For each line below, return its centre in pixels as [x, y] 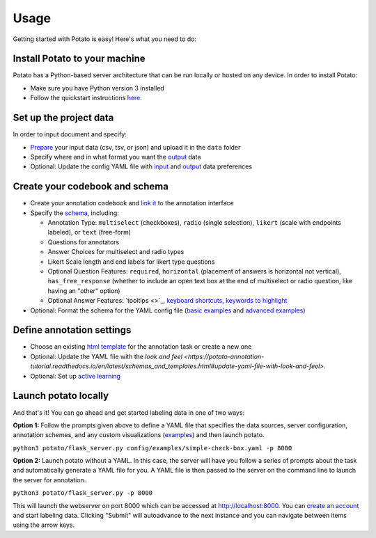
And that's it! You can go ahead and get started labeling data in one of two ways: [129, 412]
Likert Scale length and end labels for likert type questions [131, 262]
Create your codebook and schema [91, 187]
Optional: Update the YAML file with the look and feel [106, 356]
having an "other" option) [84, 291]
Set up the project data [63, 118]
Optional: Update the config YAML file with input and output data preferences [141, 166]
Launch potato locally [61, 396]
